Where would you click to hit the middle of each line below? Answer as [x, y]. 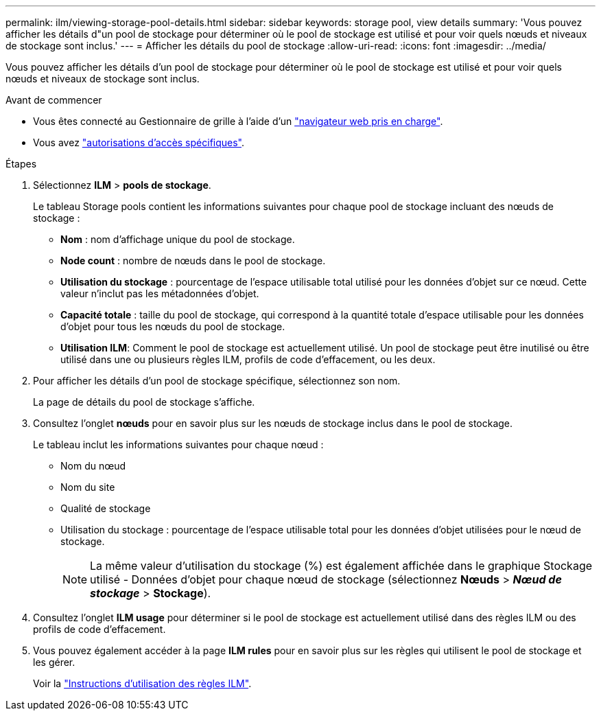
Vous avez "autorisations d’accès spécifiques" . [139, 142]
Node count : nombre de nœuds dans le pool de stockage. [193, 261]
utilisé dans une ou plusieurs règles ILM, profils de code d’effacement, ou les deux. [248, 359]
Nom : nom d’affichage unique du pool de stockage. [178, 239]
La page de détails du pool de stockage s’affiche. [144, 402]
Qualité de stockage [106, 508]
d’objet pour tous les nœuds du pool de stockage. [173, 326]
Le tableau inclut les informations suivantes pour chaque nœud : [178, 444]
